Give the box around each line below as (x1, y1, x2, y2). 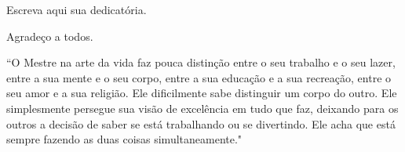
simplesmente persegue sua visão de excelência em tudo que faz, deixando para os (6, 100, 399, 116)
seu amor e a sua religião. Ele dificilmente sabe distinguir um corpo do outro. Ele (6, 85, 397, 101)
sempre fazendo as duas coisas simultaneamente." (6, 131, 243, 147)
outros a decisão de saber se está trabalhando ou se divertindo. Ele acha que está (6, 115, 396, 132)
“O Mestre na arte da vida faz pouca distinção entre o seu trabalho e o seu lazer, (6, 54, 396, 71)
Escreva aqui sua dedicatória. (6, 2, 147, 17)
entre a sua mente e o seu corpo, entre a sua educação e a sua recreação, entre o (6, 69, 392, 85)
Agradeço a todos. (6, 27, 93, 44)
